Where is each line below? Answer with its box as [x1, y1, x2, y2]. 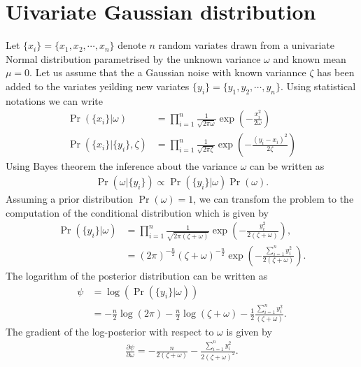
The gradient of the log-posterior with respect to [6, 324, 214, 338]
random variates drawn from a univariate [158, 38, 334, 52]
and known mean [273, 51, 346, 66]
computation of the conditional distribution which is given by [6, 205, 269, 220]
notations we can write [6, 93, 103, 108]
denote [118, 38, 146, 52]
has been [317, 65, 355, 80]
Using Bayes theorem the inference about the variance [6, 159, 237, 173]
